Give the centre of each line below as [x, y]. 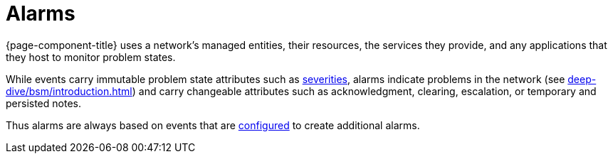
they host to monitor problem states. [91, 57]
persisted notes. [43, 103]
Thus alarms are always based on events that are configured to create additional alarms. [213, 125]
